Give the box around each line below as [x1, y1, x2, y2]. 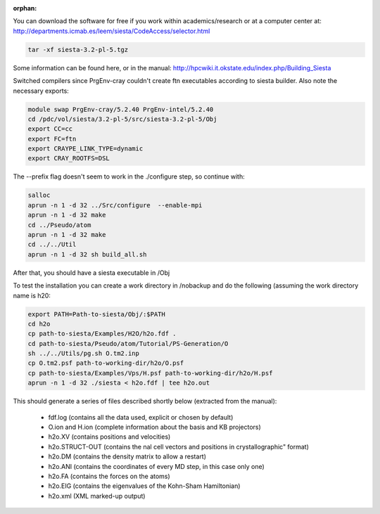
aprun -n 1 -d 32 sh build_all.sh [27, 250, 147, 258]
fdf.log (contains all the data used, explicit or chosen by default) [48, 413, 234, 421]
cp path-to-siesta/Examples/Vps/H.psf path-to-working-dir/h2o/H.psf [27, 369, 273, 377]
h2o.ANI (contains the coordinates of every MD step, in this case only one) [48, 462, 265, 470]
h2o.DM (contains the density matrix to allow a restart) [48, 452, 207, 461]
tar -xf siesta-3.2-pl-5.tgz [27, 46, 129, 53]
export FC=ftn [27, 134, 77, 143]
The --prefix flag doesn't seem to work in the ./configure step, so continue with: [13, 172, 246, 181]
